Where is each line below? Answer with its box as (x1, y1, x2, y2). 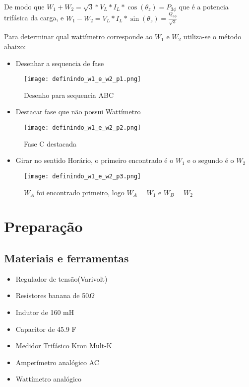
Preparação (4, 216, 83, 236)
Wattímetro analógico (15, 374, 82, 384)
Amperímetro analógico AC (15, 357, 99, 367)
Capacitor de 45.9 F (15, 323, 76, 334)
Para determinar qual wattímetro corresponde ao (4, 31, 153, 42)
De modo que (4, 1, 45, 11)
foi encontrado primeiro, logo (37, 187, 124, 197)
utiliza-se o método (183, 31, 242, 42)
